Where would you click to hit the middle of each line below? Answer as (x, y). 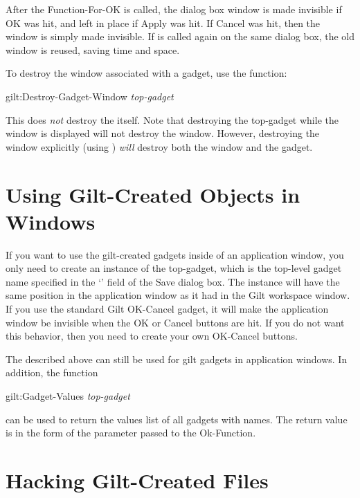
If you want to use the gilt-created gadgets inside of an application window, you (175, 254)
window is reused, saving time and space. (93, 49)
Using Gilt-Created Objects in (153, 194)
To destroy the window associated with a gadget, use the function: (146, 73)
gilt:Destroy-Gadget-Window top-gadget (90, 96)
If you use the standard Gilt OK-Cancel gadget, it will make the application (167, 309)
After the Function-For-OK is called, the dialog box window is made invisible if (174, 9)
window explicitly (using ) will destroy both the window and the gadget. (159, 146)
